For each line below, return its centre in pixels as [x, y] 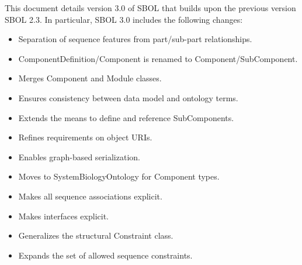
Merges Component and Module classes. [90, 78]
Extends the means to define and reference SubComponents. [126, 117]
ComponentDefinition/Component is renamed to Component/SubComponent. [158, 58]
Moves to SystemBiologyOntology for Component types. [119, 176]
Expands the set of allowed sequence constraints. [105, 255]
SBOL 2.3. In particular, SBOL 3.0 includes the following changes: [124, 19]
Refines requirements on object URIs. [85, 137]
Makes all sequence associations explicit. [90, 196]
